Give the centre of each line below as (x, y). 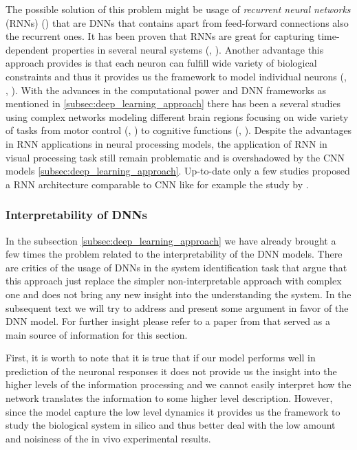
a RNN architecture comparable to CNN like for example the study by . (157, 184)
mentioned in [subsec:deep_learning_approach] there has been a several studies (173, 103)
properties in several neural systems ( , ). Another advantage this (188, 49)
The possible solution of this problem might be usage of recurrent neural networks (178, 9)
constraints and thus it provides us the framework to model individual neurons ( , (176, 76)
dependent (28, 49)
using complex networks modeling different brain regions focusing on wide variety (177, 116)
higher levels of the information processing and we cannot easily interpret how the (178, 384)
